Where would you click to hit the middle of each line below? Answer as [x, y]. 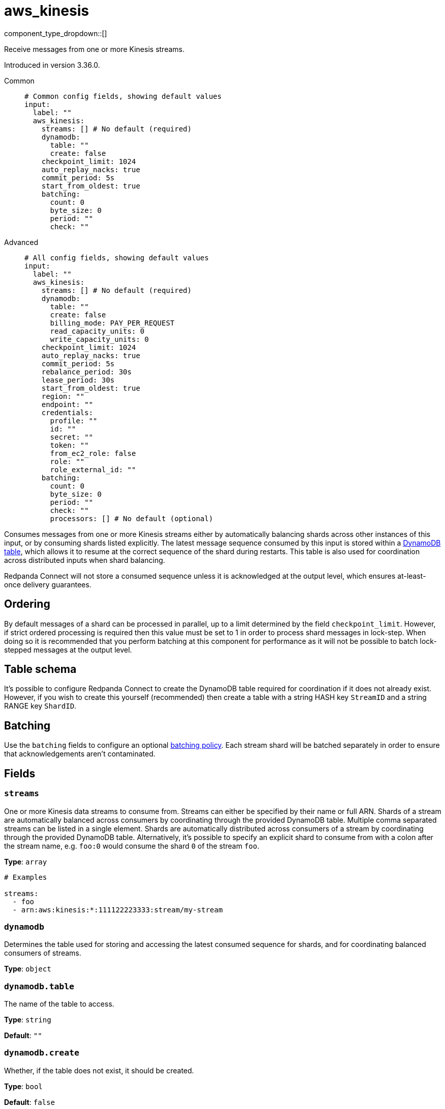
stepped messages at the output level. [68, 650]
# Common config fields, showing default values [123, 96]
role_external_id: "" [93, 469]
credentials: [67, 412]
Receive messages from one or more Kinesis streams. [94, 49]
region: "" [63, 396]
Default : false [29, 1102]
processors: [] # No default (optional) [131, 518]
